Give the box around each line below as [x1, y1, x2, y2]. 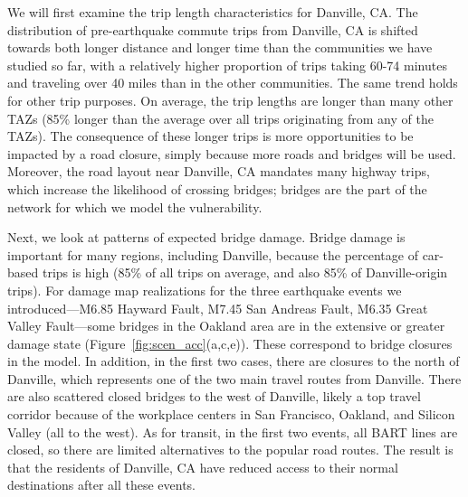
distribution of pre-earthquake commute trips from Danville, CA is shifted [7, 20, 418, 39]
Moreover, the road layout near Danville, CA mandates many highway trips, [7, 162, 430, 181]
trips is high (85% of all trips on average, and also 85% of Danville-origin [42, 263, 448, 282]
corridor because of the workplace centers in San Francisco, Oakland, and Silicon [7, 405, 455, 424]
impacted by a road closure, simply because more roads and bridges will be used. [7, 144, 456, 163]
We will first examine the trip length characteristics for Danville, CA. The [7, 3, 418, 21]
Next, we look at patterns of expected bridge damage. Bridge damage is [7, 228, 406, 247]
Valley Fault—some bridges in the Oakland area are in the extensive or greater [7, 316, 445, 335]
